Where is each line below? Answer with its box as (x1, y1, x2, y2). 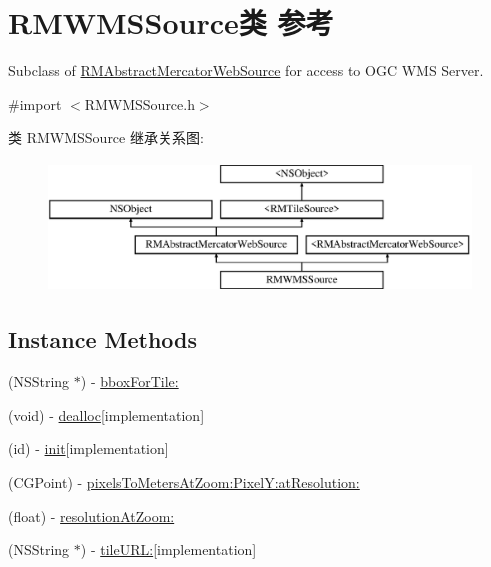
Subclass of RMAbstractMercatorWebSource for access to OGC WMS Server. (8, 60, 484, 81)
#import (8, 93, 62, 114)
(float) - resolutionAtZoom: (8, 505, 175, 526)
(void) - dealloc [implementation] (8, 404, 205, 425)
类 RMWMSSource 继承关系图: (8, 127, 204, 148)
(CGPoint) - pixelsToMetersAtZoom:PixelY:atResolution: (8, 471, 360, 492)
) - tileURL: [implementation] (80, 539, 257, 560)
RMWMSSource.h (84, 93, 195, 114)
